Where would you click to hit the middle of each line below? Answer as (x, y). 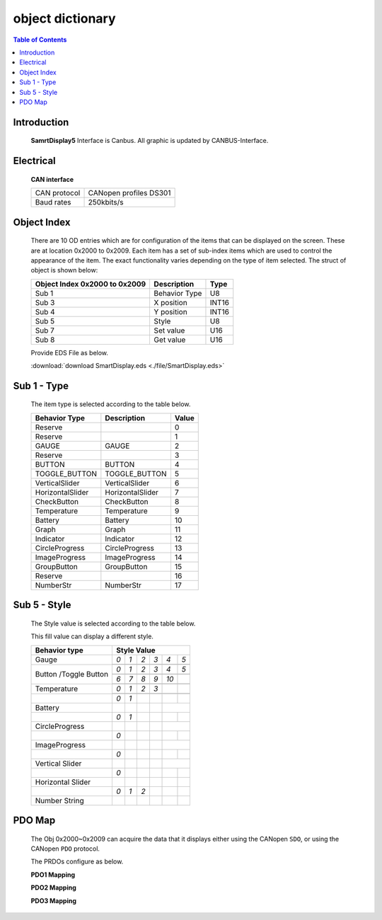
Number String (59, 800)
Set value (169, 330)
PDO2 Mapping (54, 887)
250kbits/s (106, 202)
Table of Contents (40, 40)
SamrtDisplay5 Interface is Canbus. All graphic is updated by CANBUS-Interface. (150, 141)
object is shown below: (64, 270)
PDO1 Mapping (53, 875)
